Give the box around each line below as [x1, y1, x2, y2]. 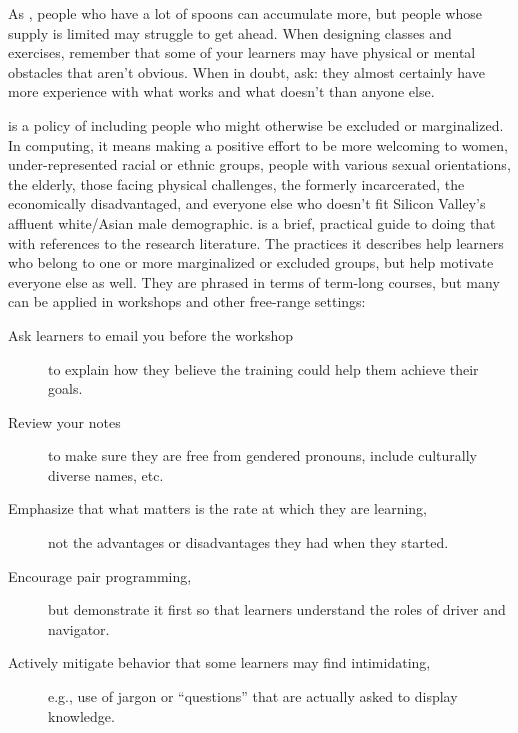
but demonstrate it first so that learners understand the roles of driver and [48, 599, 506, 620]
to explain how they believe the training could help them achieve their [48, 358, 479, 379]
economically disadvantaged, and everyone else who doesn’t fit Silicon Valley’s [8, 193, 486, 214]
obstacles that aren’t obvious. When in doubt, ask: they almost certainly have [8, 61, 485, 82]
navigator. [48, 618, 110, 639]
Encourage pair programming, [8, 565, 192, 586]
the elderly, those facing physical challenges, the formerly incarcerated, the [8, 173, 465, 194]
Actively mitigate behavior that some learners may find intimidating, [8, 652, 431, 673]
